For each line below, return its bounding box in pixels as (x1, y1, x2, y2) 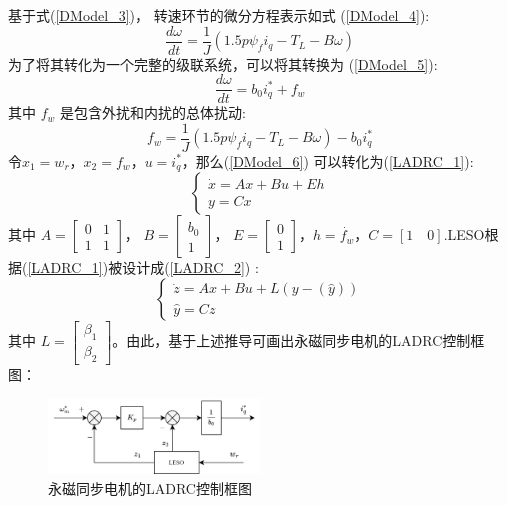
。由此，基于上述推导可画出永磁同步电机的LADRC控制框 (112, 330, 485, 351)
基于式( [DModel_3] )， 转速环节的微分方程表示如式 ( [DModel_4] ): (8, 5, 430, 25)
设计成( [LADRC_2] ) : (122, 257, 259, 278)
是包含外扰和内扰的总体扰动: (60, 102, 246, 123)
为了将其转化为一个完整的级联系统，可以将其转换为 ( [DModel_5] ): (8, 53, 438, 74)
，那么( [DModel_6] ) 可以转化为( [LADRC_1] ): (181, 150, 474, 171)
